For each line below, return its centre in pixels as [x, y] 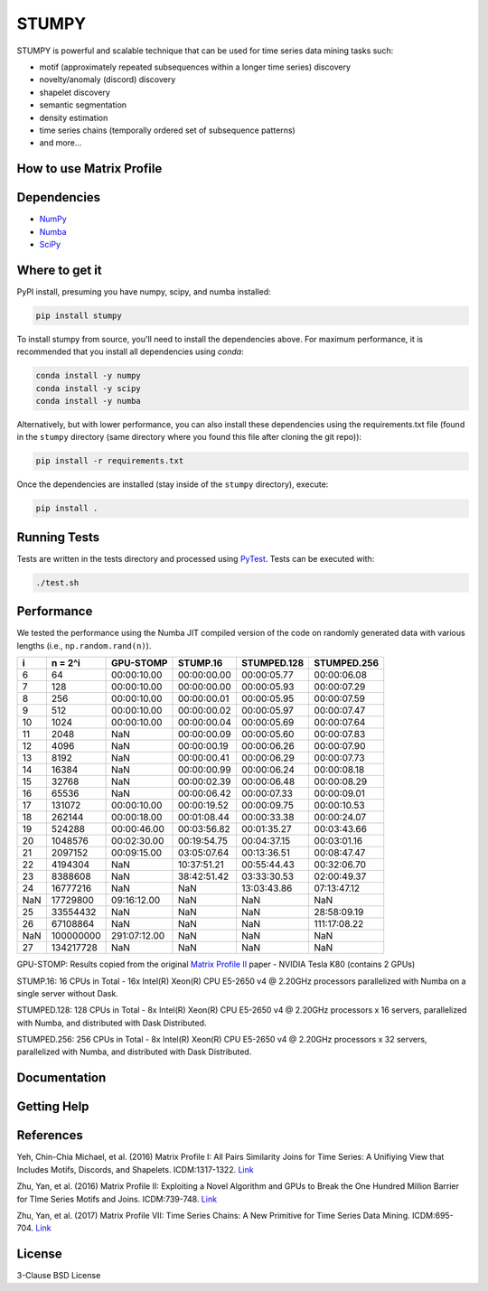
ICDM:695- [432, 1215]
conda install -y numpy [89, 376]
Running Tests [58, 537]
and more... [61, 143]
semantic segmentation [83, 105]
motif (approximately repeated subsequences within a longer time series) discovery [195, 67]
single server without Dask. [68, 993]
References [50, 1135]
